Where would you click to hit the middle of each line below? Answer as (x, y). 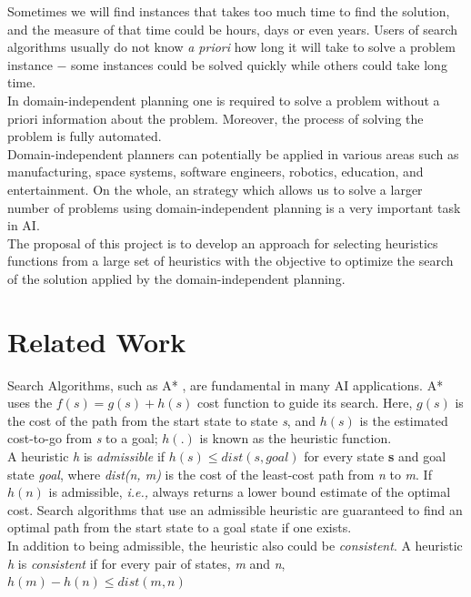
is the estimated (404, 420)
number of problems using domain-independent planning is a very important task (234, 207)
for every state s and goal (375, 456)
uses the (30, 403)
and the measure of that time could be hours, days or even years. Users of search (232, 29)
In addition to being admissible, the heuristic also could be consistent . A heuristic (235, 545)
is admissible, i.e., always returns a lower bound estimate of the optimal (250, 492)
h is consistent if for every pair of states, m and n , (146, 563)
